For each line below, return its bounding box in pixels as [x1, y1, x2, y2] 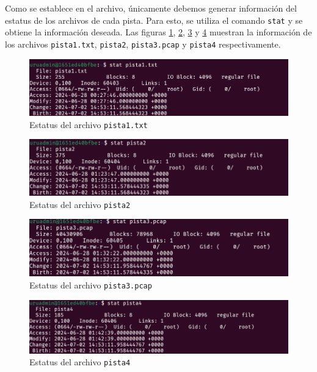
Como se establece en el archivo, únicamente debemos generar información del [5, 2, 297, 14]
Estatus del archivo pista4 [29, 356, 131, 368]
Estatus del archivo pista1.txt [29, 118, 148, 131]
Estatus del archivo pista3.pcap [29, 278, 152, 291]
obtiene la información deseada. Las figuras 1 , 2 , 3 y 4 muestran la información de [5, 26, 312, 38]
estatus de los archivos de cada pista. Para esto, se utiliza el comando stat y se [5, 13, 303, 26]
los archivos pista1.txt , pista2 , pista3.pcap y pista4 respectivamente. [5, 37, 281, 50]
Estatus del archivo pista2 [29, 198, 131, 210]
